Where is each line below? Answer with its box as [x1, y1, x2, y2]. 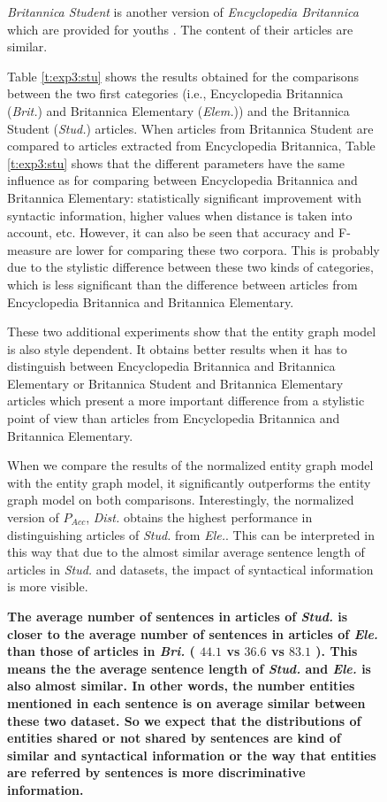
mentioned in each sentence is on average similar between [7, 693, 366, 712]
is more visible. [7, 577, 88, 596]
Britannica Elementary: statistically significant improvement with [7, 188, 361, 206]
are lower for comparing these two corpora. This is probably [55, 240, 380, 258]
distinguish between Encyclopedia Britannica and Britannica [7, 357, 336, 375]
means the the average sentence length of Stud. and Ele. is [7, 659, 371, 677]
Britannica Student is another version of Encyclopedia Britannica [7, 3, 359, 20]
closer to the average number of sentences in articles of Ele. [7, 624, 378, 643]
